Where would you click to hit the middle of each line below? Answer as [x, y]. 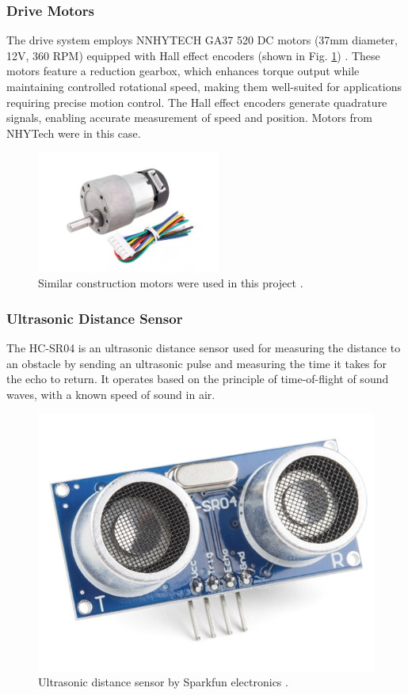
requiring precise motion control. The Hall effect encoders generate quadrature [197, 102]
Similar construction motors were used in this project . [171, 283]
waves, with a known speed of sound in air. [111, 394]
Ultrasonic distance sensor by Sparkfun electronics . [163, 682]
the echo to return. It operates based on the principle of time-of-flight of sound [198, 379]
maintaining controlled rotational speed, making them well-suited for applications [204, 86]
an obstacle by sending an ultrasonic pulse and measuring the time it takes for [197, 363]
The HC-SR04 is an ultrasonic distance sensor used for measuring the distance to [204, 347]
